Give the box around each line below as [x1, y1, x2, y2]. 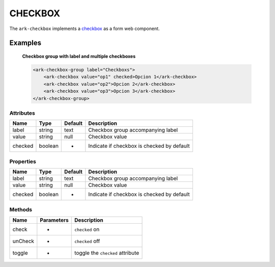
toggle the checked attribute [74, 249, 140, 256]
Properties [9, 158, 37, 165]
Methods [9, 206, 33, 213]
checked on [74, 226, 100, 233]
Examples [9, 39, 42, 47]
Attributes [9, 110, 35, 117]
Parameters [40, 217, 69, 224]
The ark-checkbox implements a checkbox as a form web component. [9, 25, 160, 32]
